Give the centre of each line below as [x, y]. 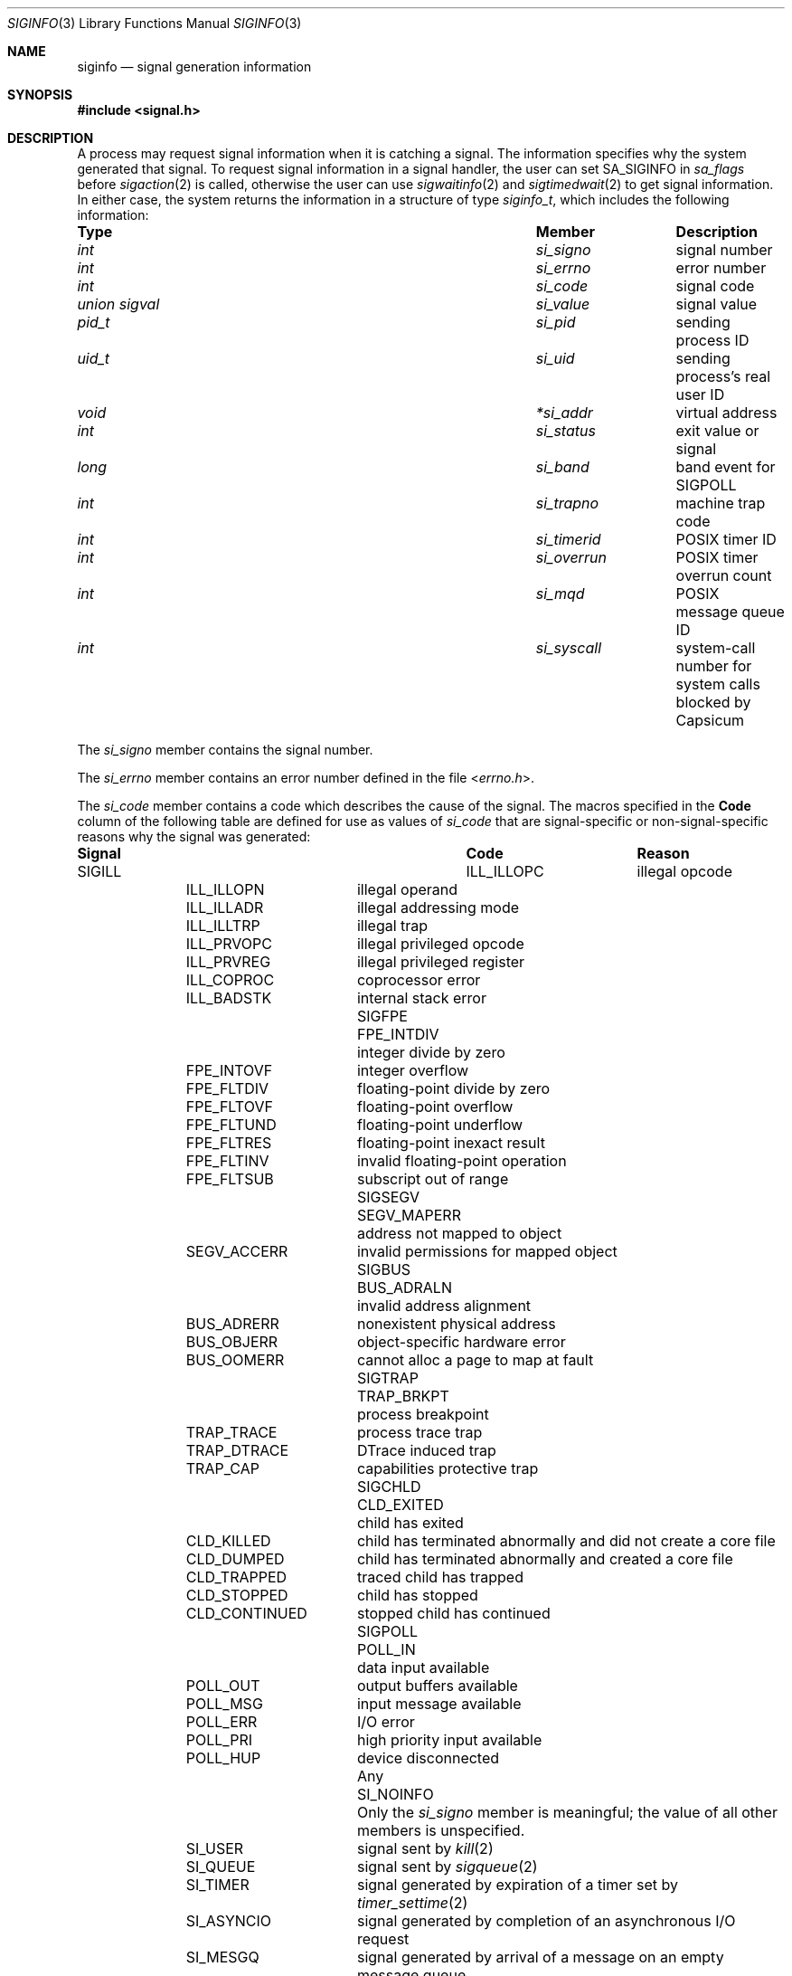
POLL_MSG [224, 1704]
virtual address [726, 413]
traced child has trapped [440, 1577]
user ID [700, 394]
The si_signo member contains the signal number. [225, 750]
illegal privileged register [441, 962]
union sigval [118, 304]
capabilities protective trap [448, 1468]
